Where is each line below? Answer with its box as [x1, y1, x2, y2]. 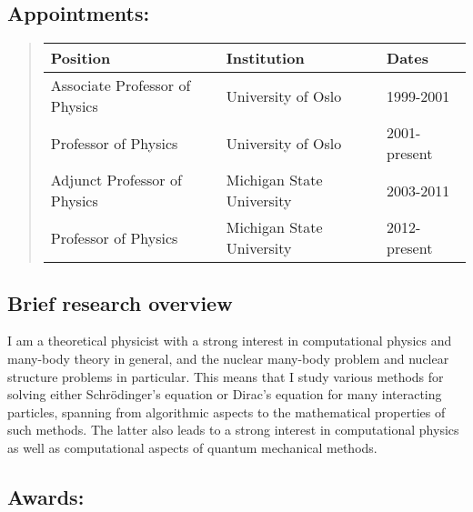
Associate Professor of [50, 75, 191, 96]
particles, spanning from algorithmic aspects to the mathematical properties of [7, 402, 446, 421]
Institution [226, 47, 305, 69]
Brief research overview [7, 288, 233, 316]
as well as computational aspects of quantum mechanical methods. [7, 437, 377, 457]
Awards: [7, 482, 85, 510]
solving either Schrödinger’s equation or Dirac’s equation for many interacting [7, 385, 442, 404]
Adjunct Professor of [50, 169, 182, 191]
